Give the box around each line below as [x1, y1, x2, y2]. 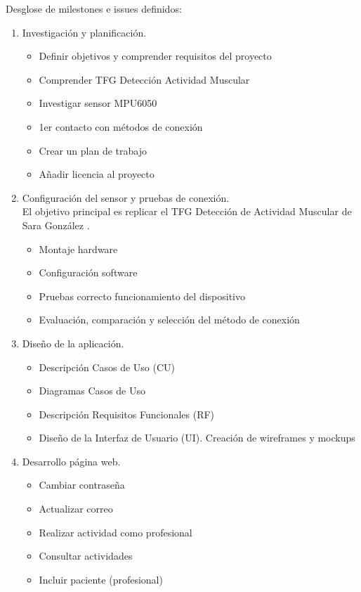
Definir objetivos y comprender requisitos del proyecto [39, 49, 272, 63]
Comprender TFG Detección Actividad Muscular [39, 72, 250, 86]
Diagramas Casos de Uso [39, 383, 145, 398]
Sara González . [22, 217, 90, 232]
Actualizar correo [39, 501, 113, 516]
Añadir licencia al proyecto [39, 167, 155, 181]
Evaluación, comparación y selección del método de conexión [39, 312, 300, 327]
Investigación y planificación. [22, 25, 147, 39]
